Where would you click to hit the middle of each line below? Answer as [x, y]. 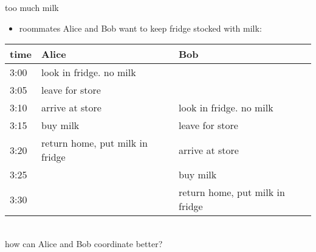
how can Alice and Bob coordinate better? [84, 243]
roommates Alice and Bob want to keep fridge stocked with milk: [140, 28]
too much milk [32, 7]
